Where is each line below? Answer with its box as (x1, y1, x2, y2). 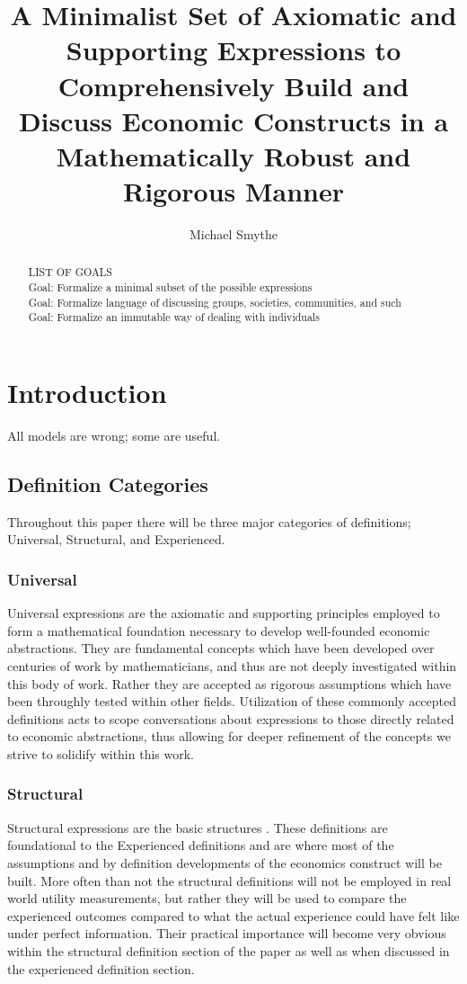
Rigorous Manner (122, 173, 345, 210)
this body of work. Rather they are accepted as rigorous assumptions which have (7, 674, 452, 693)
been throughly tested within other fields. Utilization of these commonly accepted (7, 692, 457, 711)
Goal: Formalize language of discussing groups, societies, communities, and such (28, 294, 401, 309)
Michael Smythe (189, 225, 278, 244)
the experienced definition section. (7, 959, 195, 978)
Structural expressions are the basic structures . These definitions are (7, 818, 388, 836)
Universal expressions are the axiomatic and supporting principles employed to (7, 604, 440, 622)
